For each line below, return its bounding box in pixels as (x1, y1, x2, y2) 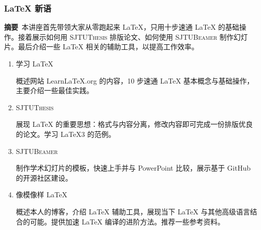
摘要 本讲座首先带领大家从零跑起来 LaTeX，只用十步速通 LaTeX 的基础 (4, 22, 239, 32)
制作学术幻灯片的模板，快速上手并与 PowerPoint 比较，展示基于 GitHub (16, 163, 251, 173)
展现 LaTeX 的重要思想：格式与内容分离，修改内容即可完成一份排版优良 (16, 119, 253, 129)
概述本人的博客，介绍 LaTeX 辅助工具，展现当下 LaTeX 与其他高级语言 (16, 206, 250, 216)
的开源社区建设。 (16, 172, 72, 183)
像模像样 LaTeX (16, 189, 67, 200)
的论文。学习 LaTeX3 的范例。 (16, 128, 116, 139)
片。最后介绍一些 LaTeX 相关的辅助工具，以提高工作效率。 (4, 41, 199, 52)
